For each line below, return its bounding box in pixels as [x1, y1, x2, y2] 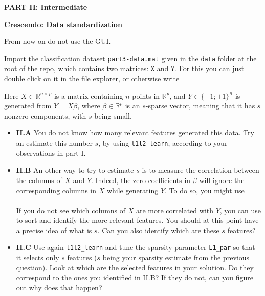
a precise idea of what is [16, 224, 92, 235]
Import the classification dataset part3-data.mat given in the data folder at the [4, 53, 257, 63]
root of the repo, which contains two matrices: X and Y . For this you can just [4, 63, 245, 74]
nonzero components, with [4, 110, 86, 121]
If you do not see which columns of [16, 204, 126, 215]
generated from [4, 100, 52, 111]
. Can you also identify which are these [97, 224, 219, 235]
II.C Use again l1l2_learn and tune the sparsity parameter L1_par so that [16, 242, 255, 253]
